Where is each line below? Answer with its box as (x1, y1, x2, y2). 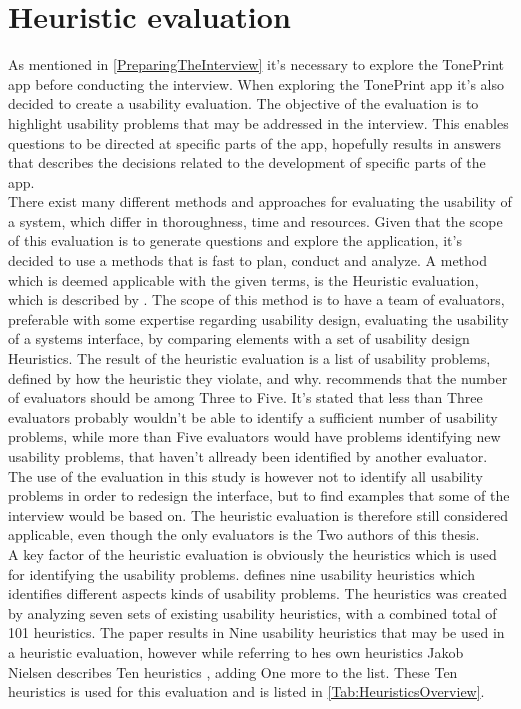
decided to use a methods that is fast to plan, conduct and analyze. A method (8, 250, 488, 271)
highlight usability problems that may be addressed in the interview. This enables (8, 112, 509, 133)
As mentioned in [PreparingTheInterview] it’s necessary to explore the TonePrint (8, 54, 505, 75)
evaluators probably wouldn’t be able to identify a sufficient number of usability (8, 406, 498, 427)
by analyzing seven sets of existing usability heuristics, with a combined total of (8, 602, 497, 623)
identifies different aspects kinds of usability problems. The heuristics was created (8, 583, 507, 604)
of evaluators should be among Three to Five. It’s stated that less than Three (8, 387, 483, 408)
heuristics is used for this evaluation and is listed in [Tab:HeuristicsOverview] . (8, 681, 485, 702)
